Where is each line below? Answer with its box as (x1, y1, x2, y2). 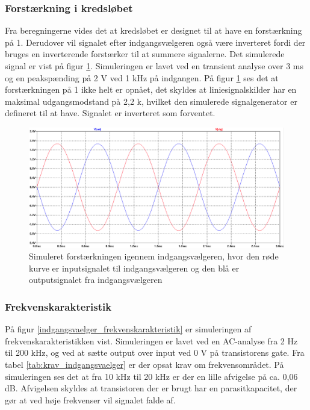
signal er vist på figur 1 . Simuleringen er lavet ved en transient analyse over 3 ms (5, 60, 304, 72)
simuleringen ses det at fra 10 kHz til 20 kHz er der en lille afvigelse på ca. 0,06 (5, 370, 298, 382)
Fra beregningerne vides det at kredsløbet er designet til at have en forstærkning (5, 24, 302, 37)
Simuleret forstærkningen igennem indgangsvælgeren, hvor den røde (29, 250, 279, 262)
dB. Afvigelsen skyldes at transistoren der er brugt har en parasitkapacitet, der (5, 382, 297, 394)
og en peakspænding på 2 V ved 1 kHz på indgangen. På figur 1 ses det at (5, 71, 279, 84)
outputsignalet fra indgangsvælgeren (29, 273, 163, 286)
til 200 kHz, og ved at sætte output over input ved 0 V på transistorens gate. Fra (5, 346, 305, 359)
